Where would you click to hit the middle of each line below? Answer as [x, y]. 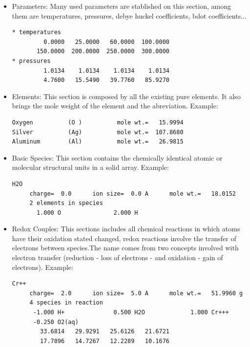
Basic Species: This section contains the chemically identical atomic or [117, 157]
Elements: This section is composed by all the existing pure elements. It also [126, 96]
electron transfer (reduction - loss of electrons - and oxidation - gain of [117, 257]
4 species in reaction [66, 303]
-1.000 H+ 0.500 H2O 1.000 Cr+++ [131, 313]
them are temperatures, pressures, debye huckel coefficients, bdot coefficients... [129, 15]
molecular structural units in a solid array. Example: [90, 167]
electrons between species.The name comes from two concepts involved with [125, 248]
